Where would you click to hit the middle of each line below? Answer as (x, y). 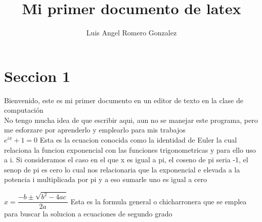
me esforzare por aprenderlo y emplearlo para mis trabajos (95, 130)
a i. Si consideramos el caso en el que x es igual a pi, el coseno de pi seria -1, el (126, 160)
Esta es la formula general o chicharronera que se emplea (159, 201)
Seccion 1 (37, 76)
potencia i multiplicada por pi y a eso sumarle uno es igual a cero (105, 179)
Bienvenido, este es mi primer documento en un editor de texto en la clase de (124, 100)
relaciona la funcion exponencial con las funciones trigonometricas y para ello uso (130, 149)
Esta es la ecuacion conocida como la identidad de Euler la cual (138, 140)
